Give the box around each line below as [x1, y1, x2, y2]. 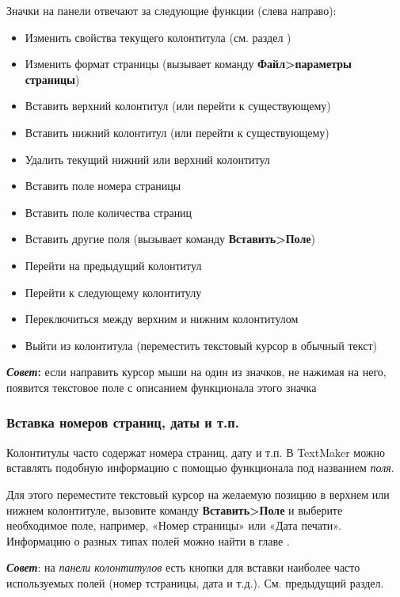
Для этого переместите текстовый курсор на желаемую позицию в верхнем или [6, 485, 390, 502]
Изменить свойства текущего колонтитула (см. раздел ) [25, 29, 291, 45]
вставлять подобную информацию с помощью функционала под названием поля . [6, 459, 394, 476]
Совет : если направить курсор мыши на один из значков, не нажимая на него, [6, 363, 387, 380]
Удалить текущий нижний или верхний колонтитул [25, 150, 270, 167]
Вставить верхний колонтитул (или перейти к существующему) [25, 97, 331, 114]
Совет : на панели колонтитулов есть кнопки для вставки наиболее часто [6, 559, 360, 576]
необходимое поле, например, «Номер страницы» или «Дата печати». [6, 517, 341, 534]
